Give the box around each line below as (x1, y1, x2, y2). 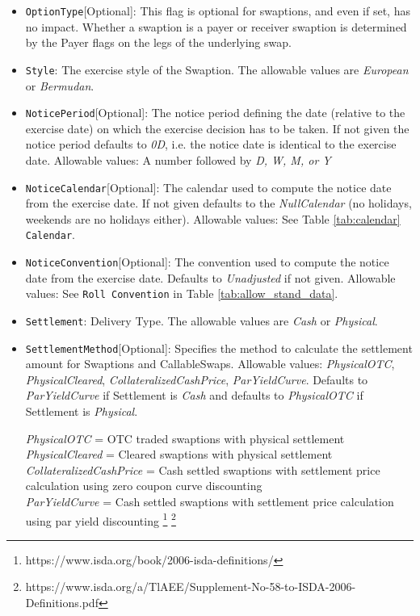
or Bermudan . (25, 77, 94, 94)
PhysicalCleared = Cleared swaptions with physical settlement (25, 446, 333, 463)
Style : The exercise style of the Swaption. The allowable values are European (25, 61, 409, 78)
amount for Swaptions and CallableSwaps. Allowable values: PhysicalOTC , (25, 355, 395, 372)
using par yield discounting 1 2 (25, 509, 176, 529)
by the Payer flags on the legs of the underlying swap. (25, 34, 292, 51)
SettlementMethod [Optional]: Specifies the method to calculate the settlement (25, 339, 413, 356)
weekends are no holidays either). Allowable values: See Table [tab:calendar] (25, 210, 401, 227)
